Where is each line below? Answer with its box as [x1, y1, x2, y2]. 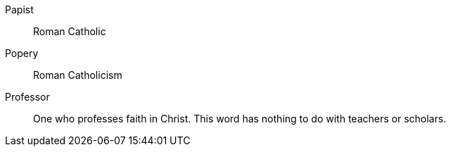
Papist [5, 4, 34, 15]
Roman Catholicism [33, 69, 122, 81]
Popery [5, 47, 39, 59]
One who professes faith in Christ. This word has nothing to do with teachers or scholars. [33, 113, 447, 125]
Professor [5, 91, 50, 103]
